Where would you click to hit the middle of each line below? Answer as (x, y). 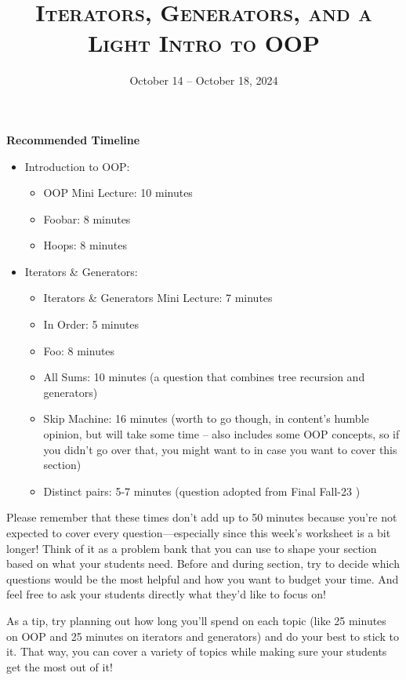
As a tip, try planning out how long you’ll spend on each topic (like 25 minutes (196, 620)
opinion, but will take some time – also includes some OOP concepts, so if (221, 434)
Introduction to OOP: (77, 166)
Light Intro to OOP (204, 43)
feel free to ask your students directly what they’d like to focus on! (166, 594)
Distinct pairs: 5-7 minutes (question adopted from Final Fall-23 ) (202, 491)
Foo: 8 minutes (79, 350)
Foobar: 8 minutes (87, 218)
